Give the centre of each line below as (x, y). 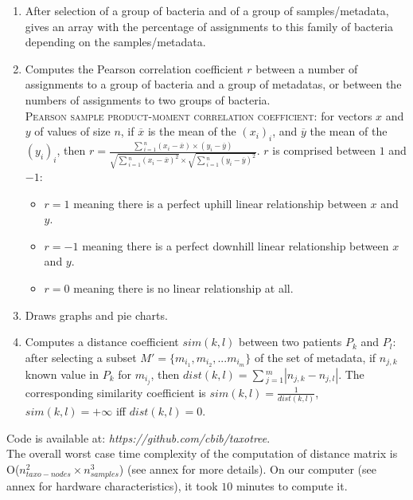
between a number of (307, 68)
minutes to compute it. (292, 485)
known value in (62, 374)
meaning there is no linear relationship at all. (183, 287)
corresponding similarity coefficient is (115, 392)
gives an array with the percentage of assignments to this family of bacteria (209, 26)
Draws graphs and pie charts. (96, 315)
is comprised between (324, 150)
